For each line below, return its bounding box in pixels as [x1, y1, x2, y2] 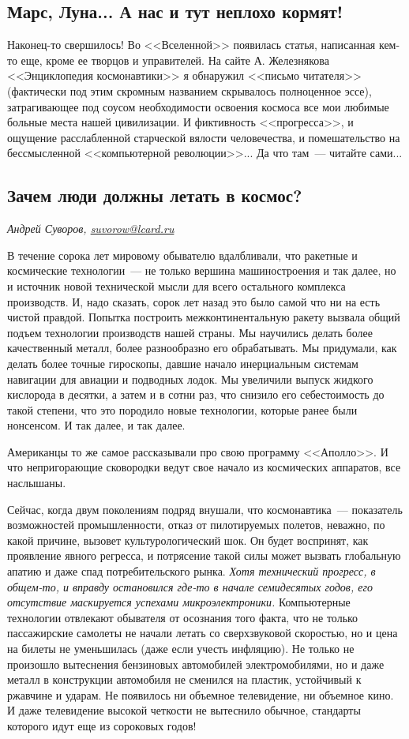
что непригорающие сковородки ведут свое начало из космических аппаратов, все [7, 459, 401, 475]
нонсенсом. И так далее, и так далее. [7, 417, 186, 433]
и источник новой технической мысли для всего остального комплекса [7, 277, 346, 294]
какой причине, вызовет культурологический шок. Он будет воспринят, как [7, 531, 369, 548]
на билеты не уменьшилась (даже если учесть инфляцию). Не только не [7, 640, 355, 656]
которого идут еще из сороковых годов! [7, 717, 197, 733]
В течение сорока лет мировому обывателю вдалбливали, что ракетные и [7, 246, 358, 263]
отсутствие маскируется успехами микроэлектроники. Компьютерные [7, 594, 351, 610]
